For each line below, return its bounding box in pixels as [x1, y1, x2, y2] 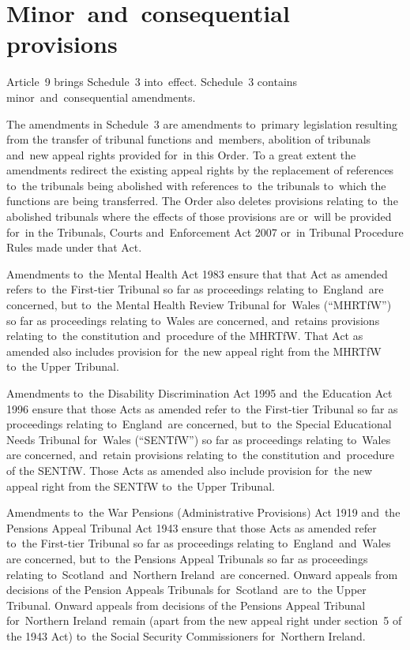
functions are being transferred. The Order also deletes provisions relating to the [6, 192, 398, 209]
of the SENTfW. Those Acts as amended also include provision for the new [6, 461, 373, 478]
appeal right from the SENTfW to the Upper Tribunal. [6, 477, 275, 494]
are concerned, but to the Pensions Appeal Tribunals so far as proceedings [6, 550, 368, 566]
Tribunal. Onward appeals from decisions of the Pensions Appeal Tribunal [6, 596, 366, 613]
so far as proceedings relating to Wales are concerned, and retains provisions [6, 312, 380, 328]
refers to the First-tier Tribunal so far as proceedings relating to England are [6, 281, 384, 297]
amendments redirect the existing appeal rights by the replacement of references [6, 162, 394, 178]
